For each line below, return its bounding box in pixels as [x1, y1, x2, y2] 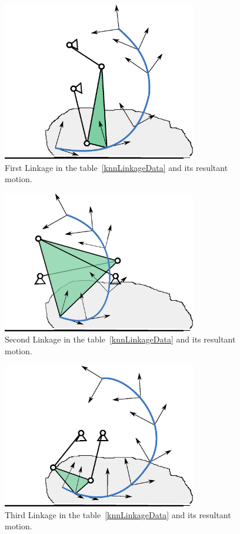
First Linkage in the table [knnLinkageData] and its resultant [5, 161, 228, 173]
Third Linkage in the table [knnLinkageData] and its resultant [5, 508, 231, 520]
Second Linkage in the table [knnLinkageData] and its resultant [5, 333, 236, 345]
